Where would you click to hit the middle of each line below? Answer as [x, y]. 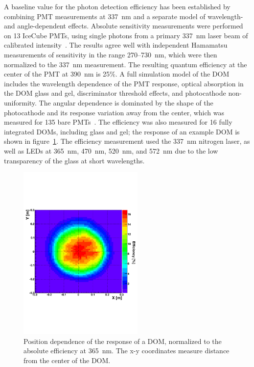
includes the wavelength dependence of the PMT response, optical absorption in [124, 83]
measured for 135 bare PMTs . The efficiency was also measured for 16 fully [118, 122]
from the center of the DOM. [67, 360]
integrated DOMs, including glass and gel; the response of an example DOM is [122, 131]
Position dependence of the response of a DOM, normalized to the [123, 341]
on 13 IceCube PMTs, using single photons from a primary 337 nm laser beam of [126, 35]
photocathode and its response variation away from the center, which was [114, 112]
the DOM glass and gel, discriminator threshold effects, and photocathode [115, 93]
